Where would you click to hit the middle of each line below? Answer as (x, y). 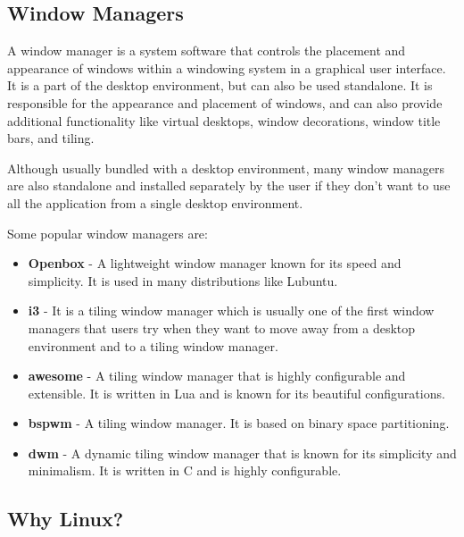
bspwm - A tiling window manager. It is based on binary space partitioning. (239, 423)
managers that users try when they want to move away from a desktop (222, 327)
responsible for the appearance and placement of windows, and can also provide (225, 102)
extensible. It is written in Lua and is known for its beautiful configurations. (236, 393)
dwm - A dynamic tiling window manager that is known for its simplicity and (242, 453)
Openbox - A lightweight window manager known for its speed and (215, 263)
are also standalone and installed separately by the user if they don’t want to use (229, 185)
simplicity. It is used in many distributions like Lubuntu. (183, 280)
